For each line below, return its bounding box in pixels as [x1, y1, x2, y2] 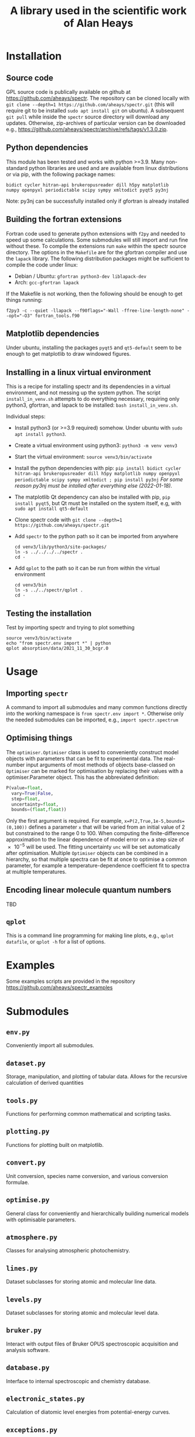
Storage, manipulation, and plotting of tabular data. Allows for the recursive [6, 1073, 187, 1080]
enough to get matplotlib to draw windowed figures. [6, 350, 131, 357]
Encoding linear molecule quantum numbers [6, 885, 172, 895]
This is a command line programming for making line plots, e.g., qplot [6, 932, 174, 939]
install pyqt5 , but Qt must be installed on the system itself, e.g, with [14, 500, 182, 507]
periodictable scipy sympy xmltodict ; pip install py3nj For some [14, 476, 183, 483]
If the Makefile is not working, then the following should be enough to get [6, 290, 183, 297]
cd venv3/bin [14, 582, 47, 588]
